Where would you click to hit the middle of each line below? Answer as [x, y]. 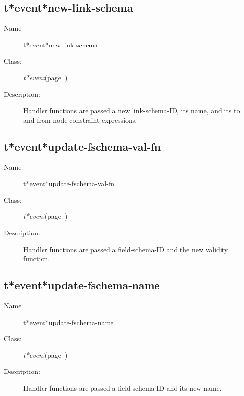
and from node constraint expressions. [80, 120]
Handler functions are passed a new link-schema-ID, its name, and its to [132, 110]
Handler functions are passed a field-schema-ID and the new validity [126, 249]
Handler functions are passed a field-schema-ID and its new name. [122, 387]
